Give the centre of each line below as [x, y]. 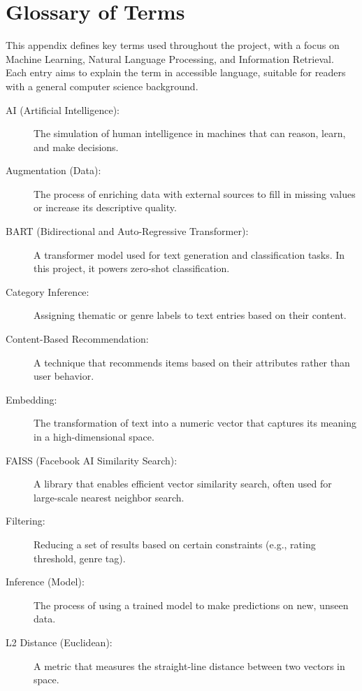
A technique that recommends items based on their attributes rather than [192, 362]
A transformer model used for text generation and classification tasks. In [189, 254]
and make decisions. [76, 147]
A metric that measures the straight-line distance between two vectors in [189, 665]
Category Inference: [48, 291]
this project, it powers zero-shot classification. [132, 268]
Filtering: [26, 521]
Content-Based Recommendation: [77, 339]
